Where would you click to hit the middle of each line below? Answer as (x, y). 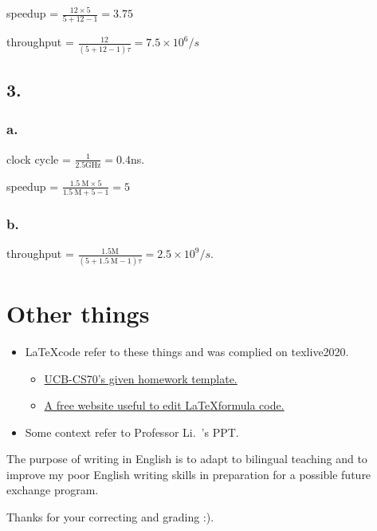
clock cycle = (39, 159)
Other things (78, 313)
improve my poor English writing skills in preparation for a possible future (189, 474)
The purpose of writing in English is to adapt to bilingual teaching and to (187, 459)
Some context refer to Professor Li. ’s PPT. (132, 432)
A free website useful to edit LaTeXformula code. (164, 405)
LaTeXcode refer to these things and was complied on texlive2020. (187, 351)
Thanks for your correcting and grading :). (110, 517)
